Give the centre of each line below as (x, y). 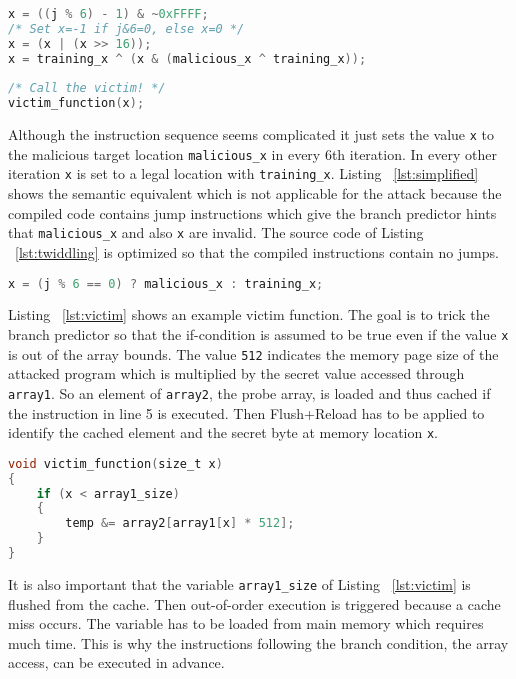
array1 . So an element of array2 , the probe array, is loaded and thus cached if (249, 392)
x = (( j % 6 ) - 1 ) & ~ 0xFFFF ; (108, 14)
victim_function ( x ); (76, 103)
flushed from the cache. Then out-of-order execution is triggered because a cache (254, 603)
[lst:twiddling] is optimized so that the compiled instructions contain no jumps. (257, 251)
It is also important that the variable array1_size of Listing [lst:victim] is (239, 583)
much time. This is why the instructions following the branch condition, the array (258, 642)
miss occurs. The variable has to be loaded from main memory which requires (246, 623)
